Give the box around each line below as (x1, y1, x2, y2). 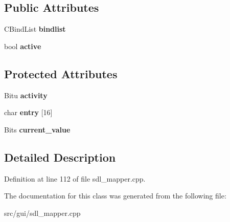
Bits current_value (4, 124, 71, 135)
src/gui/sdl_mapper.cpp (4, 207, 81, 218)
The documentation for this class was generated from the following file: (4, 190, 226, 201)
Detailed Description (4, 149, 116, 165)
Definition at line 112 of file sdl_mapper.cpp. (4, 173, 146, 184)
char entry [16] (4, 107, 53, 118)
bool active (4, 40, 41, 51)
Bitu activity (4, 90, 48, 100)
